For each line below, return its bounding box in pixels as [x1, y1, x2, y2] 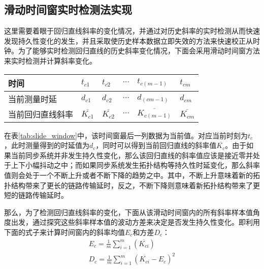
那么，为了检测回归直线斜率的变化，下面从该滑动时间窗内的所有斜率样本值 [4, 206, 253, 217]
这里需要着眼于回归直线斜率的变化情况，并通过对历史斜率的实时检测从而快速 [4, 25, 260, 36]
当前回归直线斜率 [8, 108, 74, 120]
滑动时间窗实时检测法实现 [4, 2, 132, 17]
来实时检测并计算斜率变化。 [4, 55, 96, 66]
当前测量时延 [8, 93, 57, 105]
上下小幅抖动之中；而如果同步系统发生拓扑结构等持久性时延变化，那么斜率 [11, 160, 260, 170]
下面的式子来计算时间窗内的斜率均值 [4, 226, 125, 237]
